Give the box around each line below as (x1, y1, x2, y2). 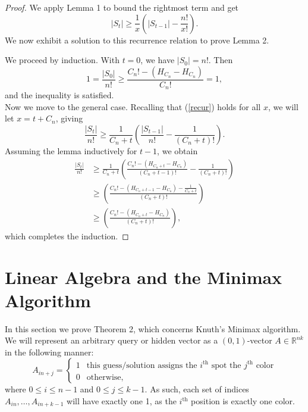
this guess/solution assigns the (86, 361, 197, 370)
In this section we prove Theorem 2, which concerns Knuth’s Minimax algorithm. (5, 322, 301, 335)
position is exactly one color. (191, 395, 295, 407)
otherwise (86, 373, 121, 382)
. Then (208, 54, 233, 66)
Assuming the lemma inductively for (5, 145, 137, 157)
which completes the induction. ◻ (5, 229, 129, 242)
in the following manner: (5, 345, 94, 358)
